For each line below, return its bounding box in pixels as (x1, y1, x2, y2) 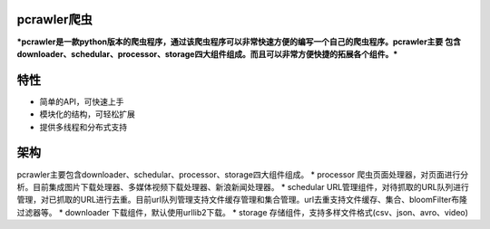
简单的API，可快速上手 (39, 96, 124, 107)
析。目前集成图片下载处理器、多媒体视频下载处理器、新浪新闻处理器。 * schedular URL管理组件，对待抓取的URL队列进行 (16, 181, 469, 192)
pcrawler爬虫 (16, 12, 93, 27)
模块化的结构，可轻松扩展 (39, 109, 135, 119)
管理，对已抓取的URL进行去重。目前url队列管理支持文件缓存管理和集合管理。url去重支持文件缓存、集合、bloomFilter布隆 (16, 195, 467, 205)
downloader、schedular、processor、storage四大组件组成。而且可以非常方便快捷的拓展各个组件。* (16, 48, 398, 59)
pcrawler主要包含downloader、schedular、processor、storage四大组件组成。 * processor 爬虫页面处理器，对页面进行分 (16, 168, 469, 180)
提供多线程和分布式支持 (39, 121, 127, 132)
